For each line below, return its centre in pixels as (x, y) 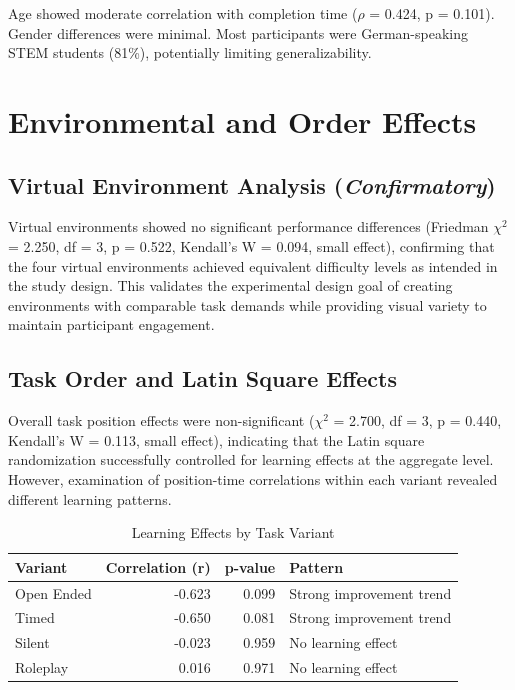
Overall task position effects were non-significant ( (161, 420)
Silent (32, 642)
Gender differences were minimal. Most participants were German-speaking (238, 32)
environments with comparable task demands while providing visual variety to (247, 304)
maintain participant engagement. (111, 324)
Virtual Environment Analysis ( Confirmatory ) (252, 184)
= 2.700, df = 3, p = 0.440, (417, 420)
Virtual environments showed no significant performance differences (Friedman (248, 226)
